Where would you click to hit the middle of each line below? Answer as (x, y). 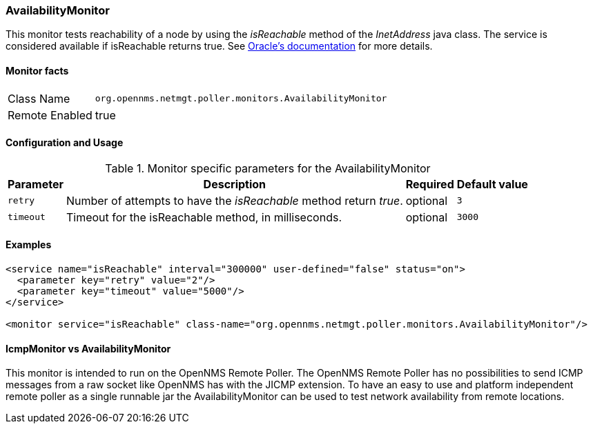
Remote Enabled (50, 115)
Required (430, 184)
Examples (29, 245)
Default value (492, 184)
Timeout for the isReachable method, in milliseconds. (204, 217)
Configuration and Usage (65, 143)
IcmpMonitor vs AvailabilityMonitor (88, 348)
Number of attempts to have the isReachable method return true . (234, 200)
